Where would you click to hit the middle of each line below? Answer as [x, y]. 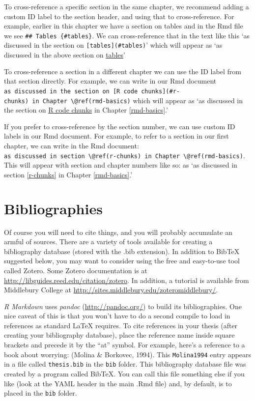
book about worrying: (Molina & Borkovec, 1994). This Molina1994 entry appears [128, 354]
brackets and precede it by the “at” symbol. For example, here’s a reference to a [125, 345]
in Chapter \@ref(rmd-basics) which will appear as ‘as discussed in [138, 100]
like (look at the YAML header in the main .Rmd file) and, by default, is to [118, 383]
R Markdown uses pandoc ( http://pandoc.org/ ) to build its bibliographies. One [123, 306]
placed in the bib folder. [41, 393]
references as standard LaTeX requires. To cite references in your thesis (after [121, 325]
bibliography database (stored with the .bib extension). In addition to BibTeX [122, 251]
